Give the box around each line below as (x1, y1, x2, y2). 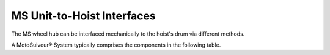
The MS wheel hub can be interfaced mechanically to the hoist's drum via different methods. (11, 30, 245, 37)
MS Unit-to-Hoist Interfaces (11, 9, 156, 22)
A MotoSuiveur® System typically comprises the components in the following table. (11, 41, 221, 48)
